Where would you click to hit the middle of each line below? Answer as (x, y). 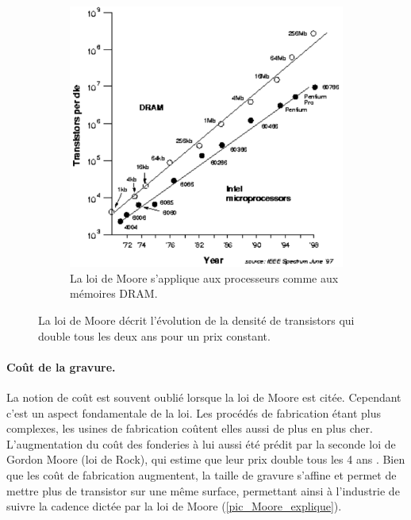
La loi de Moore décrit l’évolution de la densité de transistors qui (196, 320)
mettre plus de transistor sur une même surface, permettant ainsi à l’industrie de (203, 490)
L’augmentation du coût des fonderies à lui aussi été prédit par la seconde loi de (201, 443)
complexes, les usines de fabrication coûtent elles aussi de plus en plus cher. (190, 428)
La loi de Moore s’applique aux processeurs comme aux (204, 277)
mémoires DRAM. (114, 293)
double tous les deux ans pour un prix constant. (154, 335)
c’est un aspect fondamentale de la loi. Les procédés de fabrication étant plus (194, 412)
